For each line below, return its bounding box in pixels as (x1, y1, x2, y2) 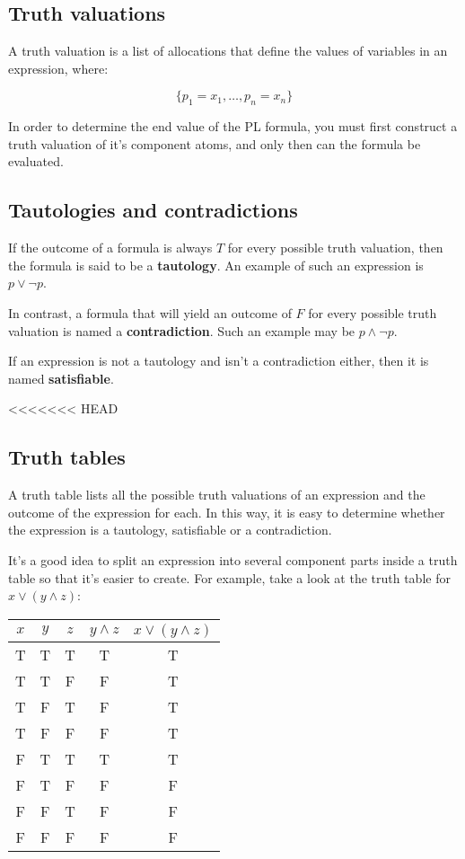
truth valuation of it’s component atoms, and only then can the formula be (8, 134, 421, 153)
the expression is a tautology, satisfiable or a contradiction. (8, 520, 332, 539)
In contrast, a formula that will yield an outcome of (8, 303, 292, 322)
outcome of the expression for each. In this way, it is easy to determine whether (8, 502, 445, 521)
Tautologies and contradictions (8, 196, 298, 224)
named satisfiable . (8, 368, 114, 387)
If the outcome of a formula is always (8, 238, 213, 257)
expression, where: (8, 58, 109, 77)
